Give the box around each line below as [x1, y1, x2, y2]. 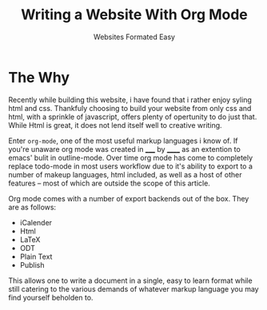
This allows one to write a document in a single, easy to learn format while [8, 276, 253, 285]
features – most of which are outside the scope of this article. [8, 178, 210, 188]
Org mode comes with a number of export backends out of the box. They [8, 193, 249, 203]
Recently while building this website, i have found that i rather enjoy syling [8, 94, 252, 105]
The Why [8, 68, 70, 86]
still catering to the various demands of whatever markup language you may [8, 284, 259, 293]
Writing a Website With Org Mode [21, 6, 248, 24]
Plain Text [19, 252, 53, 261]
